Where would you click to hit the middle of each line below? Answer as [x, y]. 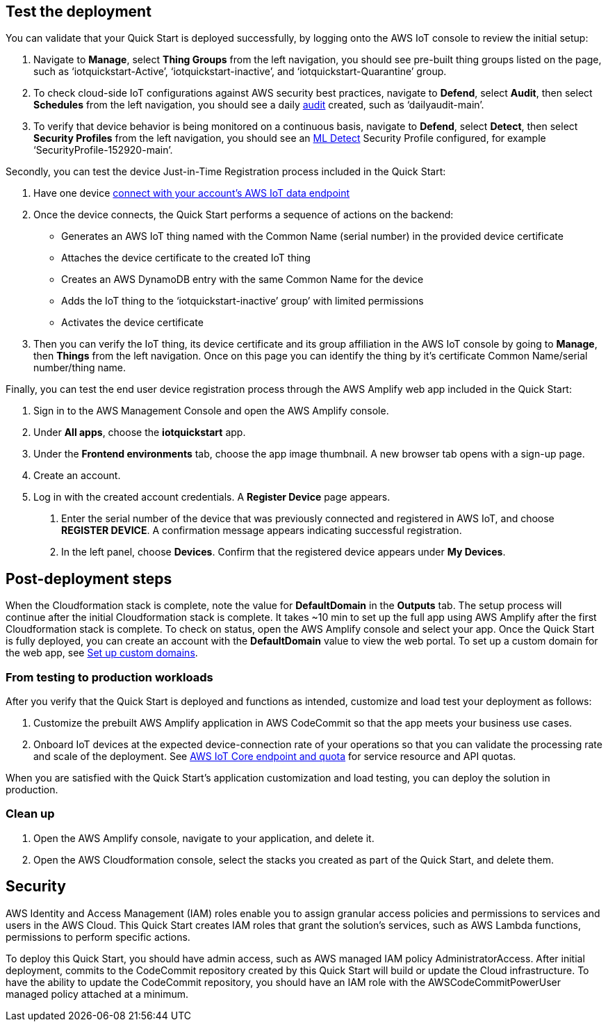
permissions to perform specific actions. [98, 937]
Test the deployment [79, 11]
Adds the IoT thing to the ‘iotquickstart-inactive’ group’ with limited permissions [243, 301]
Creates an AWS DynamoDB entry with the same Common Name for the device [243, 280]
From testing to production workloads [109, 677]
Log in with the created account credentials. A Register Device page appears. [212, 497]
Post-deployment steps [89, 579]
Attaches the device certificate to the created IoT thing [186, 258]
